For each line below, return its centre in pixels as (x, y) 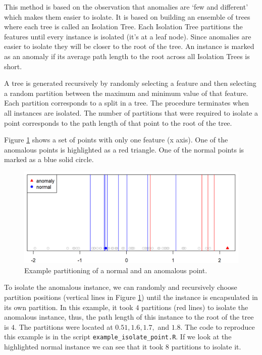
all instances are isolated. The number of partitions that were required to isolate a (131, 112)
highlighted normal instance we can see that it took (84, 347)
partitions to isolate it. (206, 347)
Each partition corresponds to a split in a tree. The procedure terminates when (126, 103)
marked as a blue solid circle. (49, 159)
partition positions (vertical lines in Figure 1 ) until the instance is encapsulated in (131, 297)
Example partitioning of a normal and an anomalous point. (116, 270)
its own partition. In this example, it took (69, 307)
